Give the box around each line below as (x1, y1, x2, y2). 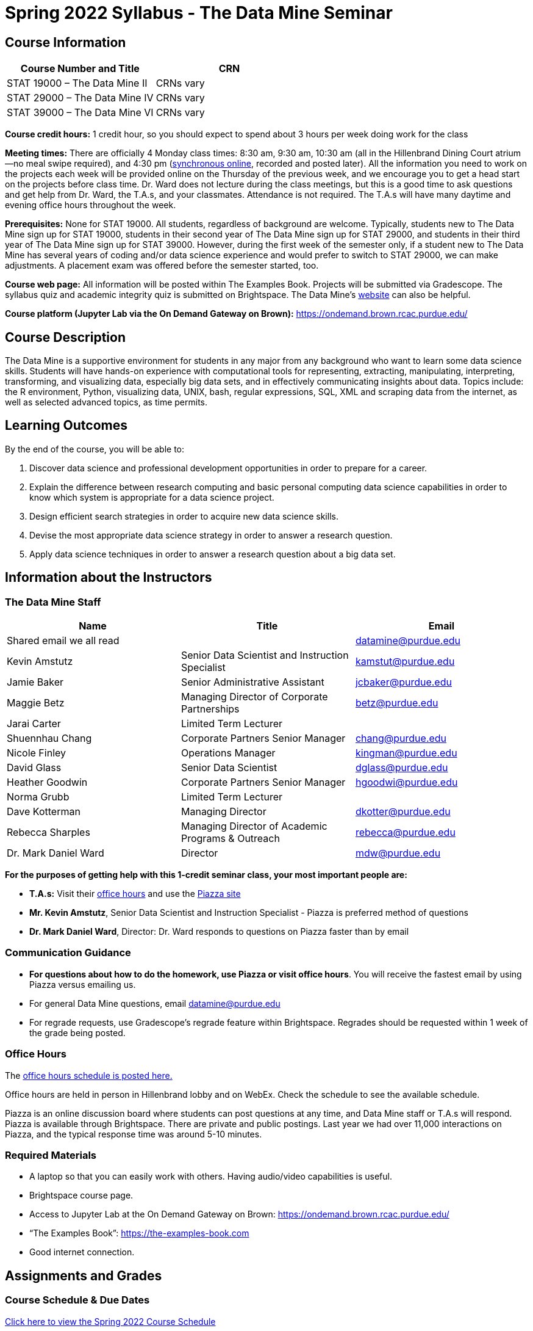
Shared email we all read (7, 634, 120, 647)
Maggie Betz (7, 697, 65, 709)
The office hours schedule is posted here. (5, 1070, 173, 1081)
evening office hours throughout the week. (5, 200, 176, 211)
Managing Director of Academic (181, 820, 327, 833)
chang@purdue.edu (355, 732, 447, 745)
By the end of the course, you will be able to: (5, 443, 185, 454)
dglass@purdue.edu (355, 761, 448, 774)
